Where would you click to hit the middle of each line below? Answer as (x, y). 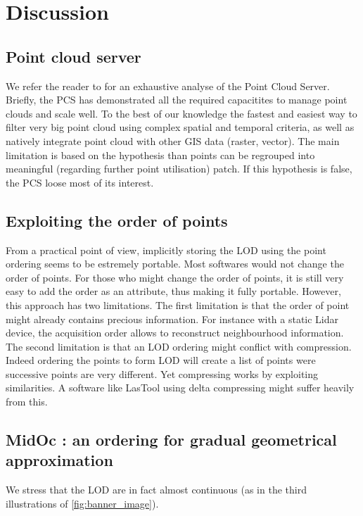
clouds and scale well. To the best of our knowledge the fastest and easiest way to (181, 113)
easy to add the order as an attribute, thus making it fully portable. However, (173, 291)
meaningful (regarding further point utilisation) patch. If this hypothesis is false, (179, 169)
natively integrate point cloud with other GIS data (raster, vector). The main (173, 140)
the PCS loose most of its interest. (80, 182)
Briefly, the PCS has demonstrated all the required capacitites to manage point (177, 100)
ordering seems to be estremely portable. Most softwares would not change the (175, 264)
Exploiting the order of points (117, 220)
